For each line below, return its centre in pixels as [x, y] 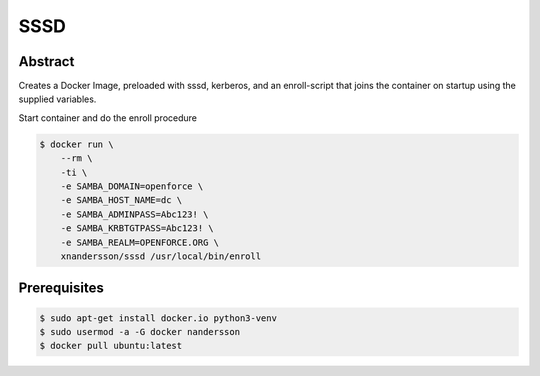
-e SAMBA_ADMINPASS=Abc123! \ [134, 214]
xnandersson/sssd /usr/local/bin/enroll [161, 256]
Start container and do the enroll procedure [108, 117]
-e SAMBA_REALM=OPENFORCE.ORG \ [140, 242]
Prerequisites [61, 288]
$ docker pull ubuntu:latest [111, 346]
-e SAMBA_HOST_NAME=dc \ [121, 200]
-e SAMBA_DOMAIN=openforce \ [132, 186]
